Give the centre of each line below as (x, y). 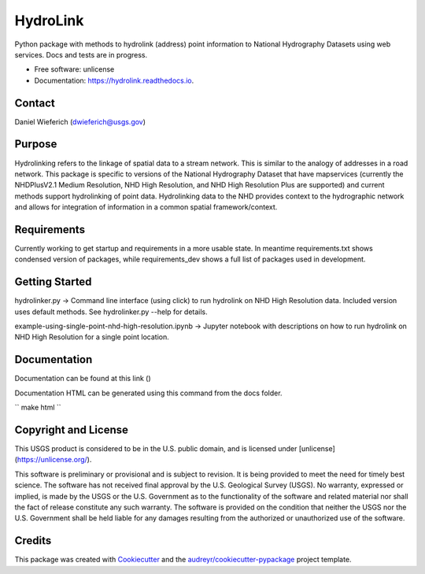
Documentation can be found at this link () (83, 379)
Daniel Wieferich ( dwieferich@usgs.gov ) (80, 121)
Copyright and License (72, 430)
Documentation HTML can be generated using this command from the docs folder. (148, 393)
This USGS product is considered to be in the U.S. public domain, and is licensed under (156, 449)
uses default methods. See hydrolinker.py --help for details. (111, 312)
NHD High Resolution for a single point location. (92, 337)
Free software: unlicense (74, 69)
